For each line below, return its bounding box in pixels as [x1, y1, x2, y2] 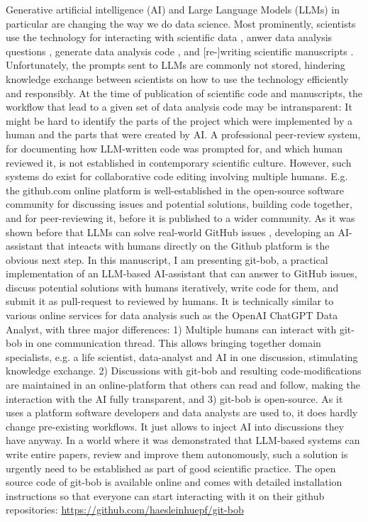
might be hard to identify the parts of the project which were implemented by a [6, 113, 353, 128]
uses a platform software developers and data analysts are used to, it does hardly [6, 405, 358, 420]
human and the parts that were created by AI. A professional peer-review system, [6, 127, 361, 142]
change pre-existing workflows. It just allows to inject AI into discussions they [6, 418, 345, 433]
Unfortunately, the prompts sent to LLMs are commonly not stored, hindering [6, 57, 345, 72]
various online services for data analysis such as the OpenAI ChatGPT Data [6, 308, 338, 323]
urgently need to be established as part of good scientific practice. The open [6, 460, 336, 475]
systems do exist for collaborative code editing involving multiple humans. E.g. [6, 169, 348, 184]
